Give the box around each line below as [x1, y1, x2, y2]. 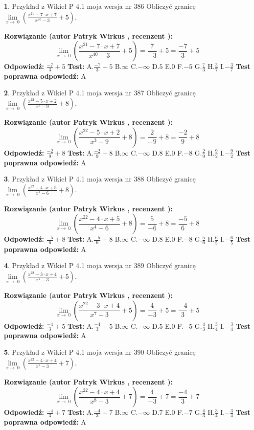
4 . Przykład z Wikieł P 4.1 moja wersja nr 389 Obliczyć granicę [4, 260, 196, 271]
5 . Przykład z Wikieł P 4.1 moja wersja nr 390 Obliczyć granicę [4, 346, 196, 357]
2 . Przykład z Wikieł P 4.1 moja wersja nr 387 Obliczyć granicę [4, 87, 196, 97]
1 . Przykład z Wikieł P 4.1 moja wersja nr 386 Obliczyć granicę [4, 1, 196, 11]
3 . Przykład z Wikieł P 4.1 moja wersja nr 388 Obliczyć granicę [4, 174, 196, 184]
